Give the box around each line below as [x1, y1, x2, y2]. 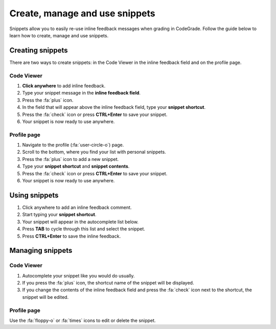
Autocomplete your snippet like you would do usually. [22, 272, 135, 278]
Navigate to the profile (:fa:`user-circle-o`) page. [22, 142, 124, 148]
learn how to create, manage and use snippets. [9, 32, 109, 38]
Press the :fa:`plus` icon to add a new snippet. [22, 156, 119, 162]
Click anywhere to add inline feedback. [22, 82, 106, 89]
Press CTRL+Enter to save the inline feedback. [22, 233, 121, 239]
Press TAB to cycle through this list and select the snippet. [22, 226, 146, 232]
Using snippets [9, 191, 59, 199]
